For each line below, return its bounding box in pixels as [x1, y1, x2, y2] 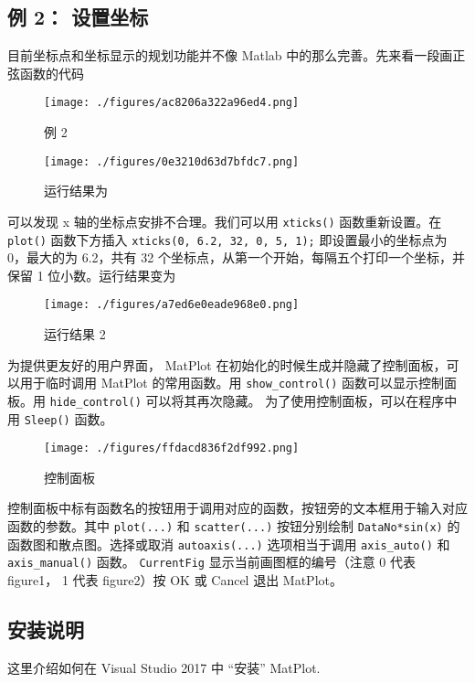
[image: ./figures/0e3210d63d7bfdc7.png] [44, 155, 300, 168]
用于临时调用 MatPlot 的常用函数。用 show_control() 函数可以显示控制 [19, 373, 445, 392]
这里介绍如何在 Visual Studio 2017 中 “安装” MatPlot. [7, 657, 321, 677]
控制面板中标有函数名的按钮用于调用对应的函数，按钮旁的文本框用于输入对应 [7, 498, 468, 518]
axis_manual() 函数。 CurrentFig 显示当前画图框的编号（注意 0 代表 [7, 552, 416, 571]
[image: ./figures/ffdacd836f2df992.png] [44, 442, 300, 455]
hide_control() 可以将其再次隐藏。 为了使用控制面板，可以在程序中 [49, 390, 458, 410]
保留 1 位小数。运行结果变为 [7, 265, 176, 284]
